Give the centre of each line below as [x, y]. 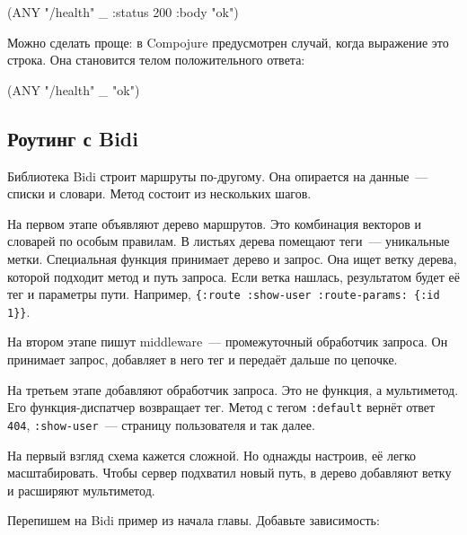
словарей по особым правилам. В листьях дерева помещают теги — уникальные [229, 241]
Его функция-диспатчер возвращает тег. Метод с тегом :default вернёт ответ [221, 407]
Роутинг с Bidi [73, 138]
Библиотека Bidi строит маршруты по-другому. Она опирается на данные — [218, 175]
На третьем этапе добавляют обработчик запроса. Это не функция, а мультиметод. [233, 389]
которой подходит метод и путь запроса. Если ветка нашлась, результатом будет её [233, 276]
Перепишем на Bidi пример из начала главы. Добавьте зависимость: [194, 520]
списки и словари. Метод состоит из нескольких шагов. [159, 193]
